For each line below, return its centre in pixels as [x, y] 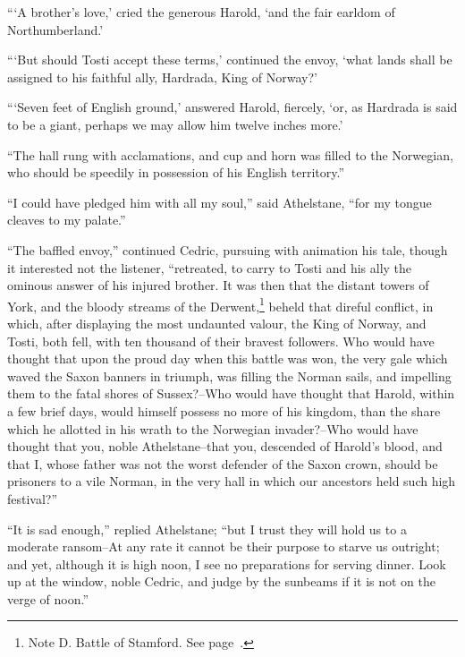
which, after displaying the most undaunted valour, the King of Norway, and [217, 323]
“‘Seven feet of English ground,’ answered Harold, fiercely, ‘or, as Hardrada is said [232, 107]
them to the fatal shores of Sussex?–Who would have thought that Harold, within [231, 393]
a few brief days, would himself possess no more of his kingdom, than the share [224, 410]
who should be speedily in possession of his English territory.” [176, 172]
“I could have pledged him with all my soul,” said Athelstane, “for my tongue [220, 202]
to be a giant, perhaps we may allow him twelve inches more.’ [175, 124]
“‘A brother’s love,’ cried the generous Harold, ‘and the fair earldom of [201, 12]
